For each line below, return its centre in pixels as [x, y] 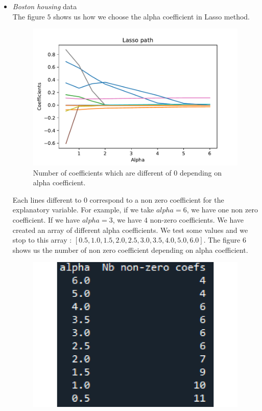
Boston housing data [45, 6]
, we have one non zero [222, 210]
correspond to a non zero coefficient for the [157, 199]
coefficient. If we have [46, 219]
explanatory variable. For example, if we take [83, 210]
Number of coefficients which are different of [102, 172]
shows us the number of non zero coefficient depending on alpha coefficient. [130, 250]
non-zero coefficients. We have [197, 219]
